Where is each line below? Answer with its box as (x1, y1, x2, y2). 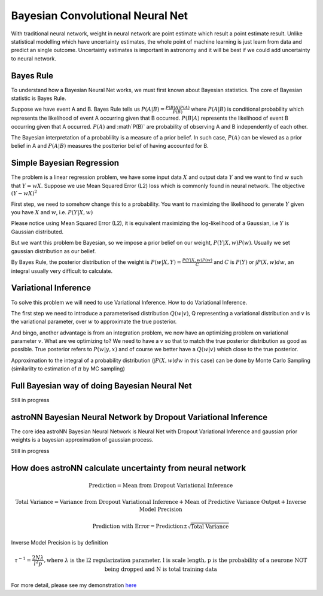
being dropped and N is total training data (104, 566, 218, 573)
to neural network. (11, 54, 56, 62)
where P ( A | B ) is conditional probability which (190, 105, 304, 113)
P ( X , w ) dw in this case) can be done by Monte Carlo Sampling (155, 357, 310, 364)
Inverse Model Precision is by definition (11, 539, 108, 546)
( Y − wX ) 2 (11, 189, 37, 197)
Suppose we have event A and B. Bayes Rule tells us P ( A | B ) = (11, 105, 165, 113)
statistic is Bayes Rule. (11, 95, 66, 102)
